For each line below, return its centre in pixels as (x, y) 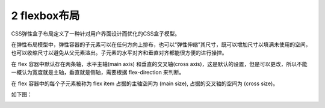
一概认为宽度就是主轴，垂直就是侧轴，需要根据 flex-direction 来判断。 (98, 73)
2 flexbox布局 (45, 16)
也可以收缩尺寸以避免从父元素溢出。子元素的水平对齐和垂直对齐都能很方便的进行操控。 (119, 53)
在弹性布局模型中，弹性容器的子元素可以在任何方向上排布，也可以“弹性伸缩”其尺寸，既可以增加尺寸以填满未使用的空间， (161, 44)
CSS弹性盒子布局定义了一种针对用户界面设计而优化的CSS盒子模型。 (96, 34)
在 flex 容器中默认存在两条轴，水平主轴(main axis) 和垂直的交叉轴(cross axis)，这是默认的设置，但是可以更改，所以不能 (159, 64)
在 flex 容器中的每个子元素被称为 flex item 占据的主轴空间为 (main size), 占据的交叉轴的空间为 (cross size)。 (145, 83)
